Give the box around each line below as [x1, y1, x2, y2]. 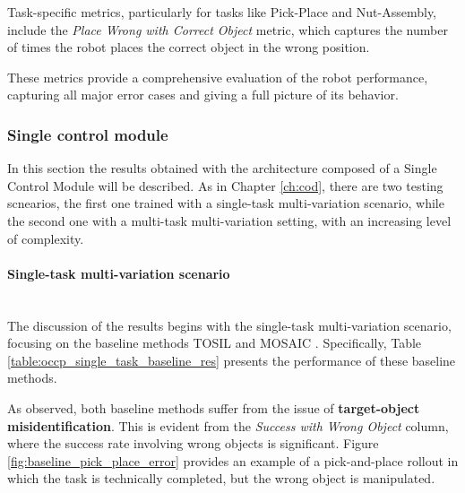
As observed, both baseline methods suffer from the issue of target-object [7, 398, 420, 417]
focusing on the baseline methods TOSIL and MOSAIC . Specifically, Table [7, 333, 422, 352]
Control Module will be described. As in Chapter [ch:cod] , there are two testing [7, 176, 443, 195]
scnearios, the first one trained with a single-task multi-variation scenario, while [7, 194, 444, 212]
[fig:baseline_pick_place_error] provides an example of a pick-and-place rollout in [7, 451, 459, 470]
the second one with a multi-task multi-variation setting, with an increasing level [7, 211, 452, 229]
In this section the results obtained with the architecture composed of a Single [7, 159, 437, 177]
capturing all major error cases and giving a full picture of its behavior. [7, 85, 399, 104]
